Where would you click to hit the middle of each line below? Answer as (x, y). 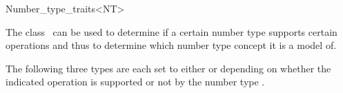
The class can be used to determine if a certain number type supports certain (171, 31)
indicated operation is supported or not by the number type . (135, 82)
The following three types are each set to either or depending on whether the (168, 68)
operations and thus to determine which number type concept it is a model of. (171, 45)
